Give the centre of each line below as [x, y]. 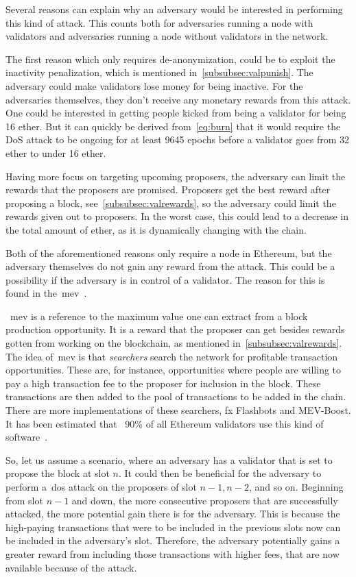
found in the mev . [46, 293]
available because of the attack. [71, 567]
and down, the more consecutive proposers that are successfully [205, 500]
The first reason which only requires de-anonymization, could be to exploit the [170, 59]
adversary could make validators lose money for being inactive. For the [154, 85]
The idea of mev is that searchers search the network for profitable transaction [172, 356]
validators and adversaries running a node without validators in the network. [167, 36]
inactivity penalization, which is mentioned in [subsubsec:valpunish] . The [159, 72]
